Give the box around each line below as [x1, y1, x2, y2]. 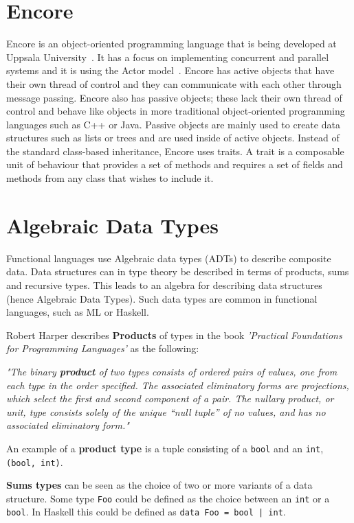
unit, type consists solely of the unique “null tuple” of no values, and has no [6, 404, 326, 419]
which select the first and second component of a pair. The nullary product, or [6, 391, 334, 406]
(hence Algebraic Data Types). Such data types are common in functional [6, 291, 318, 305]
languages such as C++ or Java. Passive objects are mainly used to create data [6, 117, 340, 131]
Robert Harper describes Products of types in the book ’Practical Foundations [6, 327, 342, 342]
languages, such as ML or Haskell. [6, 305, 149, 319]
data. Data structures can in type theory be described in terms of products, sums [6, 264, 349, 279]
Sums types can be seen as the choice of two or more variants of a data [6, 478, 313, 492]
